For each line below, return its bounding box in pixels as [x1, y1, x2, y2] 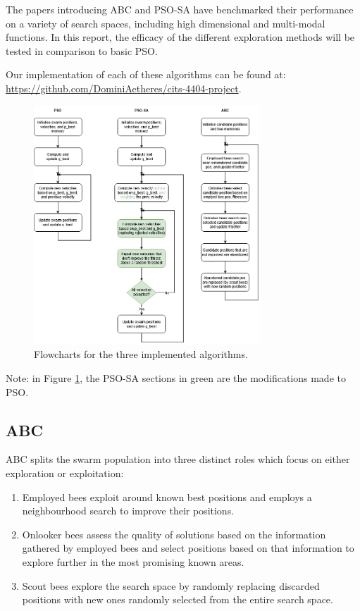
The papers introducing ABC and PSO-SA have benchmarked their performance [6, 2, 354, 16]
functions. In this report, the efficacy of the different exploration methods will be [6, 30, 355, 44]
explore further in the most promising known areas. [22, 554, 244, 569]
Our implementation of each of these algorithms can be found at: [6, 67, 286, 82]
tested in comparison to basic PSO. [6, 43, 158, 58]
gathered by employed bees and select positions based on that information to [22, 541, 354, 555]
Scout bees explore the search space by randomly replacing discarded [22, 578, 320, 593]
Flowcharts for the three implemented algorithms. [34, 347, 248, 362]
